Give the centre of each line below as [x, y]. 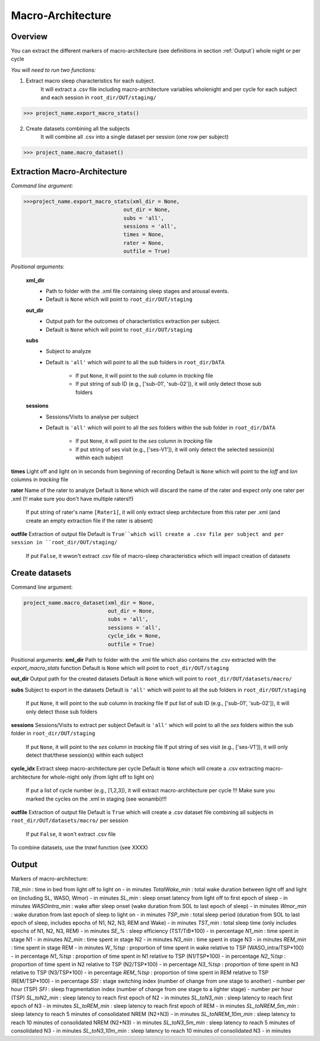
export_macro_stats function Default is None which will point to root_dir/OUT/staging [120, 668]
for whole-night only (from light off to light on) [98, 777]
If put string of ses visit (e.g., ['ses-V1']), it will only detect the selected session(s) [175, 449]
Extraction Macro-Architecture [69, 171]
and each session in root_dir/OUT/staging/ [98, 97]
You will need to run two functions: [53, 70]
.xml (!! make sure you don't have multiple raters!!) [72, 499]
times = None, [144, 235]
